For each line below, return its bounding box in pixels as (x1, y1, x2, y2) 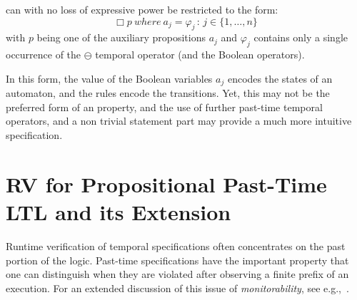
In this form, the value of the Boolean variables (6, 71, 213, 86)
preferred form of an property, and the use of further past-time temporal (6, 99, 323, 114)
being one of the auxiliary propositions (36, 30, 206, 45)
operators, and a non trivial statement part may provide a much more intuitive (6, 113, 352, 128)
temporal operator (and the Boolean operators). (95, 47, 305, 62)
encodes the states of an (227, 71, 333, 86)
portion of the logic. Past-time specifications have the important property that (6, 252, 349, 267)
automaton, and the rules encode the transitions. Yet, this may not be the (6, 86, 330, 100)
